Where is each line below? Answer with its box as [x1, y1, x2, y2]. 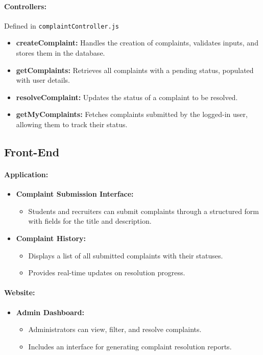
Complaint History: [16, 232, 86, 243]
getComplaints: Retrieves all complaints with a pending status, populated [16, 64, 254, 75]
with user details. [16, 75, 70, 85]
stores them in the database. [16, 48, 105, 58]
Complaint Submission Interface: [16, 188, 134, 199]
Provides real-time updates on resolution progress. [28, 267, 185, 278]
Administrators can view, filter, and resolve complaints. [28, 324, 202, 335]
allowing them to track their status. [16, 119, 128, 130]
